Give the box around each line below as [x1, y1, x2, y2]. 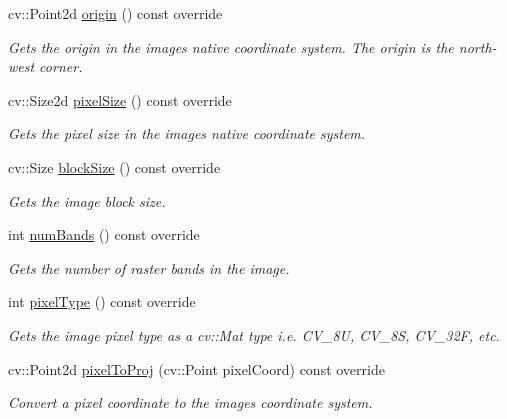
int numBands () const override [8, 224, 200, 245]
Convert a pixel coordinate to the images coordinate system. [8, 392, 373, 413]
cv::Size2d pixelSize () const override [8, 89, 232, 110]
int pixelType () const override [8, 291, 196, 312]
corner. [39, 56, 83, 77]
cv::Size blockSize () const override [8, 156, 221, 177]
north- [458, 36, 497, 57]
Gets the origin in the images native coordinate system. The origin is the [8, 36, 454, 57]
